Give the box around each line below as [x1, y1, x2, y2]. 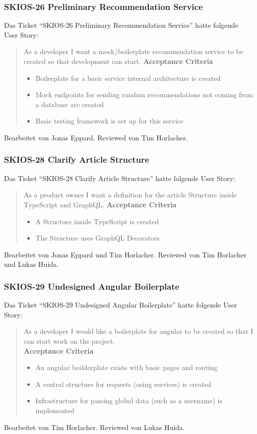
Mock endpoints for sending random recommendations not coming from [35, 89, 253, 100]
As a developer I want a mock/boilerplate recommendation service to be [23, 46, 244, 57]
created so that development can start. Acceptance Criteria [23, 56, 213, 66]
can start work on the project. [23, 335, 115, 346]
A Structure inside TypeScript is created [35, 216, 159, 226]
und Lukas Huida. [4, 259, 59, 269]
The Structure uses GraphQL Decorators [35, 233, 160, 243]
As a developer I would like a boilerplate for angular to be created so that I [23, 326, 254, 336]
